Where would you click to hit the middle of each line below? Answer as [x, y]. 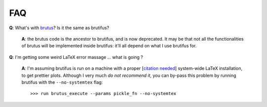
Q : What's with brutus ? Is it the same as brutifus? [59, 28]
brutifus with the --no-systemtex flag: [62, 82]
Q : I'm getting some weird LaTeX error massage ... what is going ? [76, 57]
